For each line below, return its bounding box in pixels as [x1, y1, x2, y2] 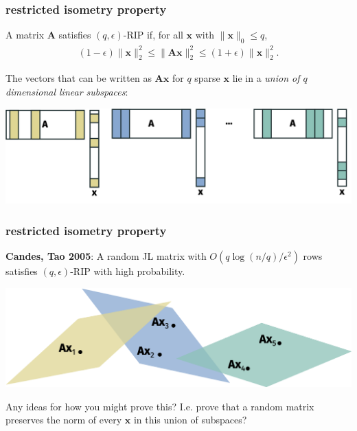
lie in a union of [232, 71, 300, 85]
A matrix [5, 27, 45, 42]
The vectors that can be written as [5, 71, 152, 85]
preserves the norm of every [5, 412, 122, 427]
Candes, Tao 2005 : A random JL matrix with [5, 249, 207, 263]
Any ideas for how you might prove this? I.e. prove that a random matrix [5, 399, 314, 413]
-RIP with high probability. [70, 264, 185, 278]
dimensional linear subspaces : [5, 84, 128, 98]
